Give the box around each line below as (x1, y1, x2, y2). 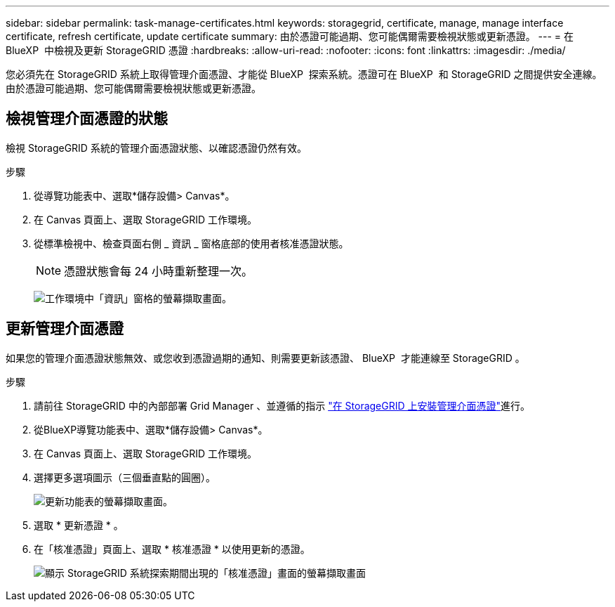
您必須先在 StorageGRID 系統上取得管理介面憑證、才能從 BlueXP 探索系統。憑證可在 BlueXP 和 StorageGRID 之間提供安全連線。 (6, 68, 602, 80)
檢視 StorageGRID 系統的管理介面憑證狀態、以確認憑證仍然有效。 (6, 141, 307, 154)
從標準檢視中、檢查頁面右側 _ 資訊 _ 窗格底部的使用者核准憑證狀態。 (34, 237, 349, 249)
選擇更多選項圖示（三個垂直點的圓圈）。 (34, 471, 216, 483)
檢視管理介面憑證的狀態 (6, 110, 168, 128)
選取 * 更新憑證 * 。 (34, 518, 124, 531)
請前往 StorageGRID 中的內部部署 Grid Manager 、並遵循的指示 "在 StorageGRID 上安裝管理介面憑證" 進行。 (34, 399, 531, 412)
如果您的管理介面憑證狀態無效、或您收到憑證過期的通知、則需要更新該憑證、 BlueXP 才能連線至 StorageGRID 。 (6, 351, 525, 364)
